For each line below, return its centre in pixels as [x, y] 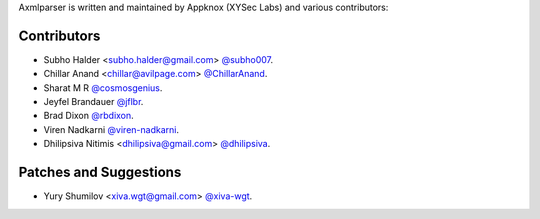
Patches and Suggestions [100, 172]
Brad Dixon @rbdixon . [88, 116]
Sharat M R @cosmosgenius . [103, 87]
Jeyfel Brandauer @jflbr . [93, 102]
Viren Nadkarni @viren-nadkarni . [111, 129]
